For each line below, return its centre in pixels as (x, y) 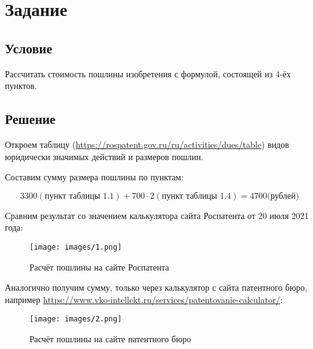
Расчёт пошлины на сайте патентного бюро (110, 339)
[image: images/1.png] (76, 247)
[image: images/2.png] (76, 319)
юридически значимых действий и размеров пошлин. (104, 156)
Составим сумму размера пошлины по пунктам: (95, 177)
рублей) (285, 196)
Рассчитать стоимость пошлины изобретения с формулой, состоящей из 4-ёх (148, 73)
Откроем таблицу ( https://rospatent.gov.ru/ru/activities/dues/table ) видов (147, 144)
